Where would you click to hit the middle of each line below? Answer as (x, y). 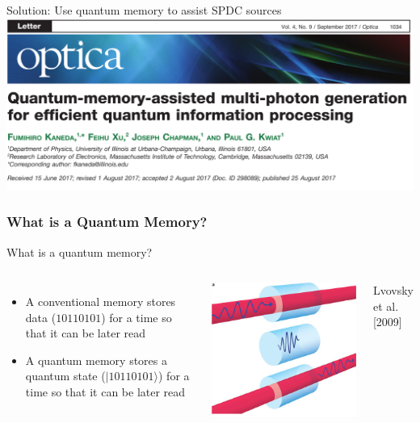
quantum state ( (65, 376)
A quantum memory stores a (97, 360)
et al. (386, 306)
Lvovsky (393, 290)
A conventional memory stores (101, 302)
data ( (41, 317)
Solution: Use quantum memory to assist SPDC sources (144, 10)
